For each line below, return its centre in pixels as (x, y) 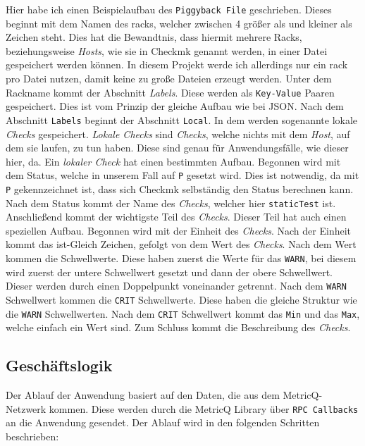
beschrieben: (32, 436)
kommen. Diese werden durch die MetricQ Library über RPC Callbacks (204, 408)
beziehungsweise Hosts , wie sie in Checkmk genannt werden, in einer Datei (167, 50)
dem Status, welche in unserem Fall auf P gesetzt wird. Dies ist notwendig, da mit (182, 175)
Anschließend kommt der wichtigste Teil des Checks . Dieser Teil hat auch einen (176, 217)
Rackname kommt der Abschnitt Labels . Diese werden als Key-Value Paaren (170, 92)
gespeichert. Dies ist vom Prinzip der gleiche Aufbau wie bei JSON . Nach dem (175, 106)
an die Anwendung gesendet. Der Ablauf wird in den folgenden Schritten (163, 422)
